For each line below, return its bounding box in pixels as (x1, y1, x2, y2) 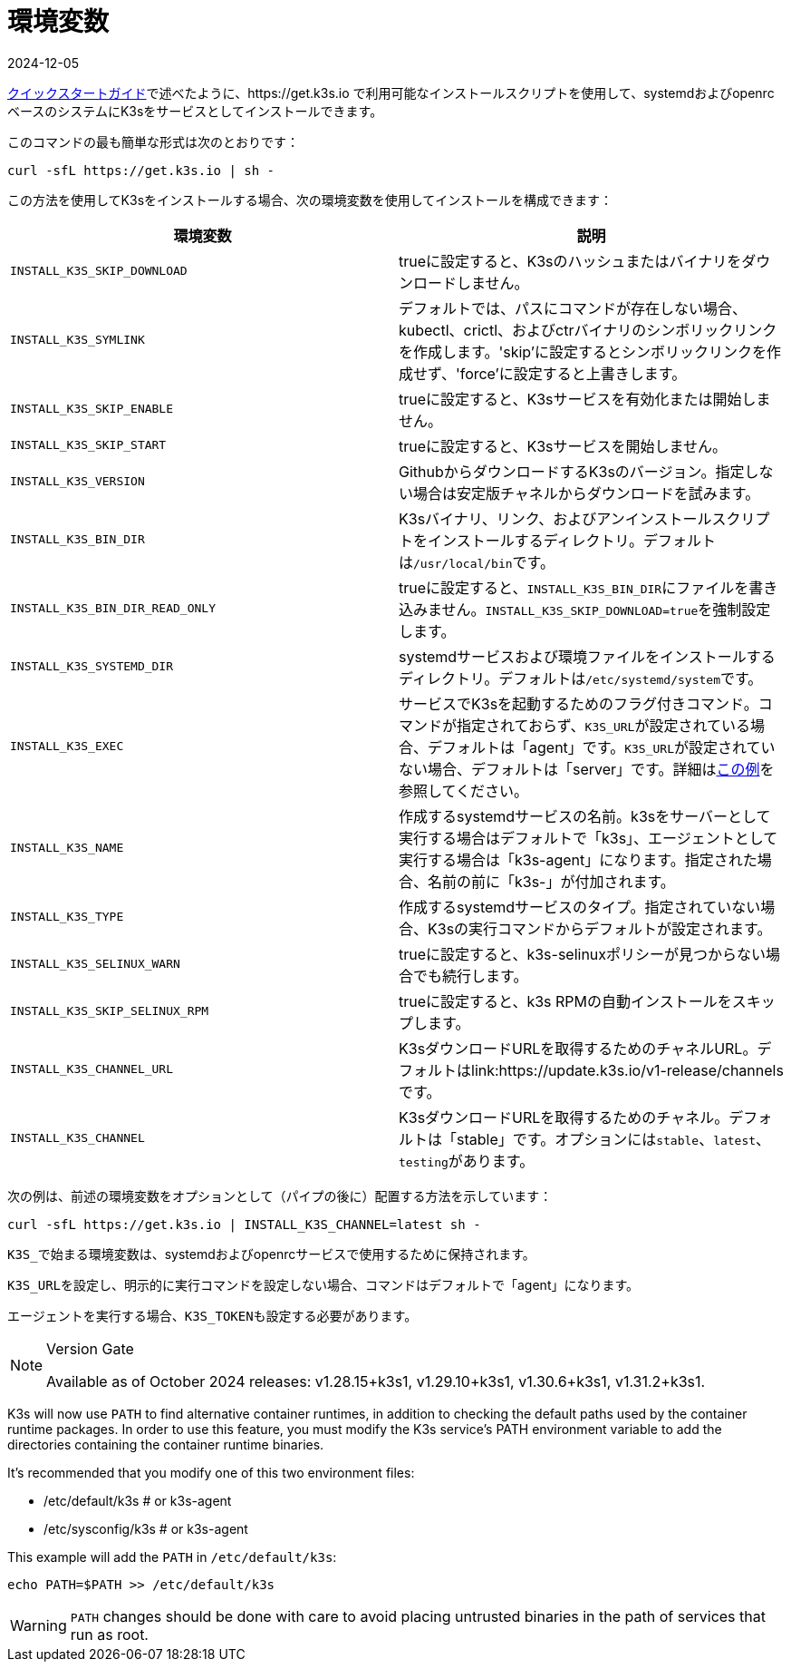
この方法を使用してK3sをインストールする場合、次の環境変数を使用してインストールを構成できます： (7, 191, 613, 208)
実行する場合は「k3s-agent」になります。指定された (399, 850, 757, 869)
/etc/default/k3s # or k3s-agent (43, 1492, 232, 1508)
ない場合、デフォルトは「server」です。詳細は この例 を (399, 759, 775, 778)
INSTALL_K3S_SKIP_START (10, 438, 167, 453)
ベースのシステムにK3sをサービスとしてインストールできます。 (7, 102, 383, 119)
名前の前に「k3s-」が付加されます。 (428, 872, 675, 891)
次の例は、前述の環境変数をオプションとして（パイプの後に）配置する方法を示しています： (7, 1187, 553, 1204)
